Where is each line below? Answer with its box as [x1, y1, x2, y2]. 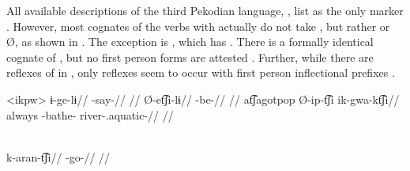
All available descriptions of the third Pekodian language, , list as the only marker [6, 2, 404, 18]
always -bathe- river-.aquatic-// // [6, 106, 174, 123]
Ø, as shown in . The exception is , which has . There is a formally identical [6, 33, 374, 50]
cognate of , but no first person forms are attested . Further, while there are [6, 48, 374, 65]
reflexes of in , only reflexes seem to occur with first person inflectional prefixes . [6, 64, 395, 81]
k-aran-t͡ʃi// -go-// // [6, 148, 111, 165]
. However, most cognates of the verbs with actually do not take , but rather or [6, 17, 390, 34]
